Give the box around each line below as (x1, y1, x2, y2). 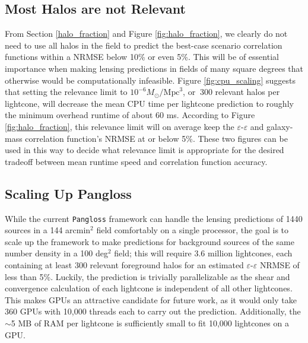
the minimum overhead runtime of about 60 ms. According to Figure (5, 109, 255, 121)
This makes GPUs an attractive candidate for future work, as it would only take (5, 293, 297, 306)
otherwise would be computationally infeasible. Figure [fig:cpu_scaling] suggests (5, 74, 296, 86)
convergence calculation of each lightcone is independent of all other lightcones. (5, 282, 293, 294)
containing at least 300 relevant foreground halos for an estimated (5, 258, 244, 271)
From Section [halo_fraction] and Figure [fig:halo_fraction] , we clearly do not (5, 27, 288, 40)
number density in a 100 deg (5, 247, 108, 259)
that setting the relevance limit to (5, 85, 128, 98)
